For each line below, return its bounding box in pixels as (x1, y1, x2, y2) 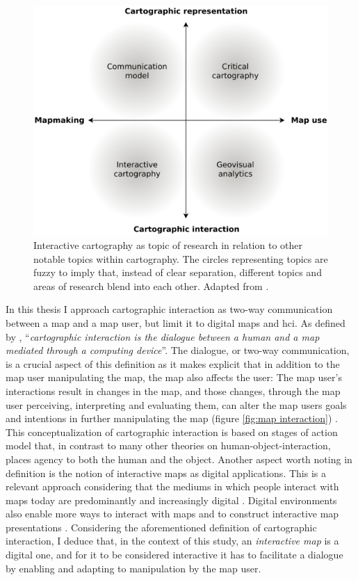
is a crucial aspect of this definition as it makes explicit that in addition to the (6, 356, 340, 371)
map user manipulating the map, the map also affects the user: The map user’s (6, 370, 342, 385)
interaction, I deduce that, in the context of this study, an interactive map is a (6, 533, 339, 548)
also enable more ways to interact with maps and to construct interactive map (6, 506, 339, 521)
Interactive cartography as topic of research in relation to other (33, 238, 302, 252)
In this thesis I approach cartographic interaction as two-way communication (6, 302, 333, 316)
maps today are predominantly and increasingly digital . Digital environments (6, 492, 337, 507)
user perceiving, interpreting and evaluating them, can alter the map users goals (6, 397, 347, 412)
